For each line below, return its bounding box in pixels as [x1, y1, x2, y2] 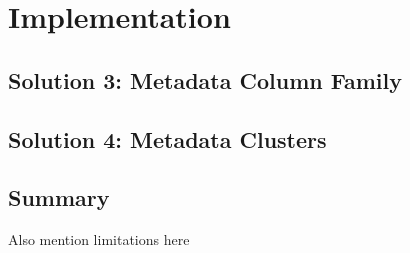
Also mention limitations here [8, 229, 190, 250]
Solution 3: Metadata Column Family [8, 64, 402, 95]
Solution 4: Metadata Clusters [8, 123, 327, 154]
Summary [8, 182, 110, 213]
